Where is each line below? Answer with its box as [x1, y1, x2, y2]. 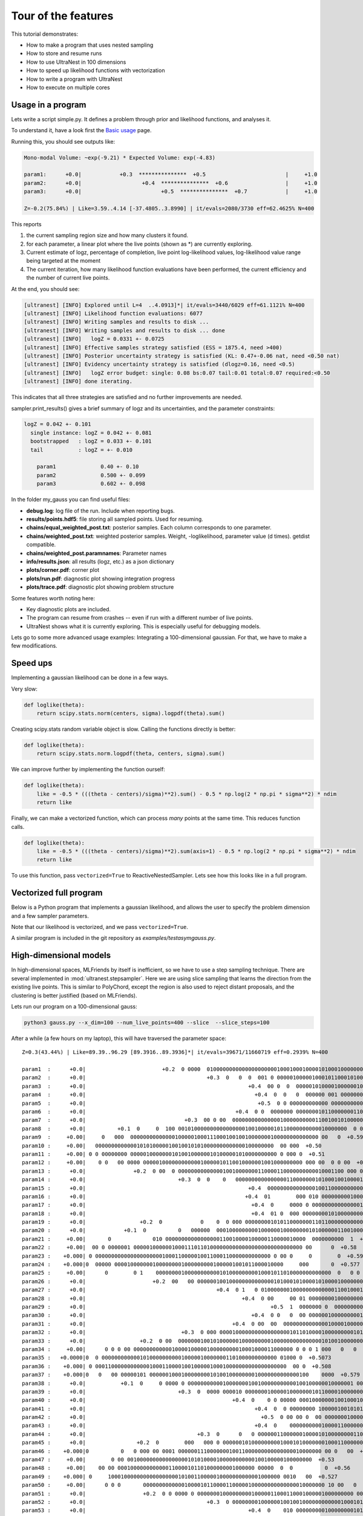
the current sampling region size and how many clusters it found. [26, 232, 189, 239]
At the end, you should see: [11, 285, 80, 292]
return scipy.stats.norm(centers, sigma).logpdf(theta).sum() [36, 710, 225, 717]
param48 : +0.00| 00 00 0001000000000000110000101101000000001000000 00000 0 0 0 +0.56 [22, 1464, 351, 1472]
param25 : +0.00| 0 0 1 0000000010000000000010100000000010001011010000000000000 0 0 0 [22, 1269, 360, 1276]
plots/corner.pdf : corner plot [26, 566, 100, 574]
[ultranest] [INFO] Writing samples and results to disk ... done [24, 327, 225, 334]
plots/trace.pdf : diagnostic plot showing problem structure [26, 583, 174, 591]
